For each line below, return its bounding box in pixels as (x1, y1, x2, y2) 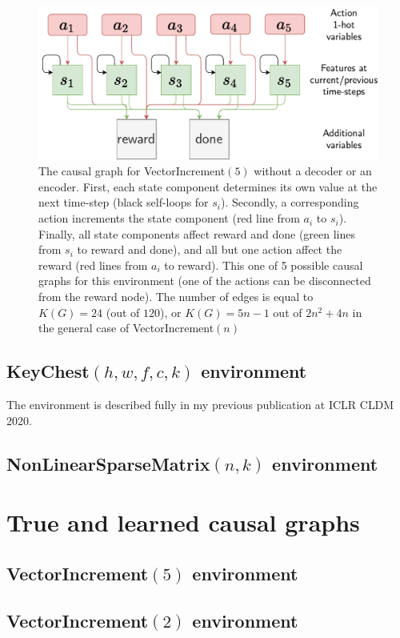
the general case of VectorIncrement (38, 319, 214, 336)
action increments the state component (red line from (38, 210, 300, 227)
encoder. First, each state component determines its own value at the (38, 178, 378, 195)
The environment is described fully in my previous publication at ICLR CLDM (6, 396, 394, 413)
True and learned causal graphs (6, 506, 360, 539)
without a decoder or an (254, 163, 372, 179)
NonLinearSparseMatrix (6, 451, 210, 475)
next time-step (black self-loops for (38, 194, 209, 211)
